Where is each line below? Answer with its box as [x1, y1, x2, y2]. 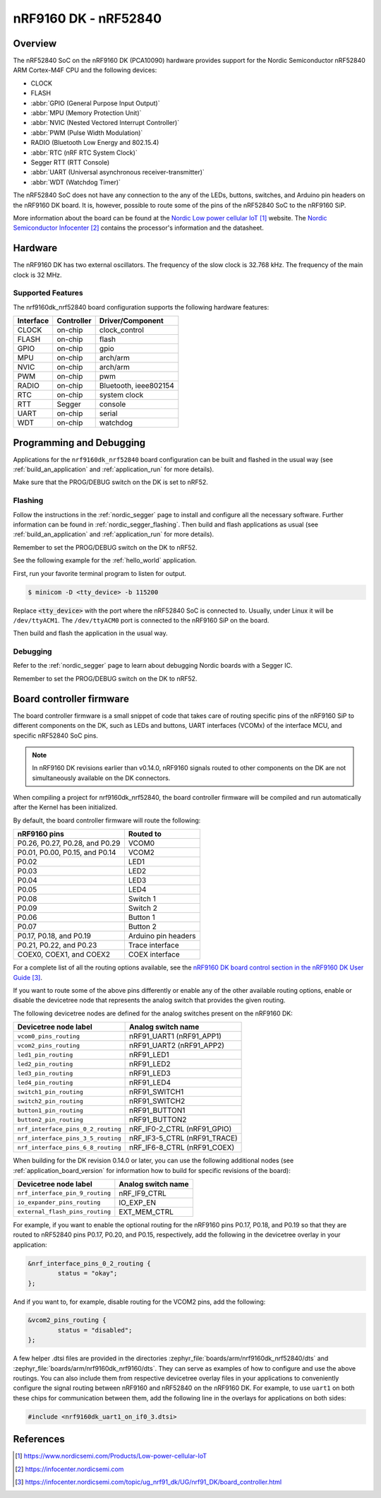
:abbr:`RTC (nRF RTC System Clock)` [30, 148, 138, 157]
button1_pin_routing [17, 1107, 84, 1114]
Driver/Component [99, 316, 164, 326]
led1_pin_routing [17, 1051, 73, 1058]
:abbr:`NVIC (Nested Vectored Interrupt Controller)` [30, 119, 180, 127]
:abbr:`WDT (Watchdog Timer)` [30, 177, 121, 187]
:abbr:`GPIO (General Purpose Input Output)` [30, 99, 160, 107]
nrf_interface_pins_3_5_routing [17, 1134, 121, 1142]
